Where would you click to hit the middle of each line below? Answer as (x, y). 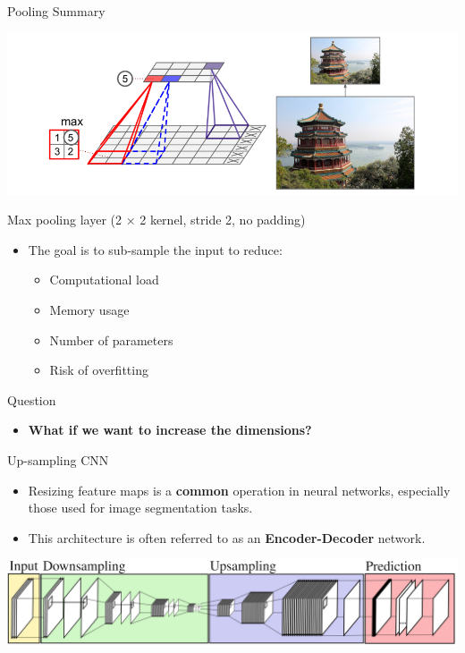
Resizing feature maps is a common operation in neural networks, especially (239, 490)
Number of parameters (111, 339)
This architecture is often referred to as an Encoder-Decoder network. (227, 537)
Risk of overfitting (99, 370)
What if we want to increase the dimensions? (170, 430)
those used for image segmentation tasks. (140, 508)
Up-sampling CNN (58, 459)
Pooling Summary (56, 11)
